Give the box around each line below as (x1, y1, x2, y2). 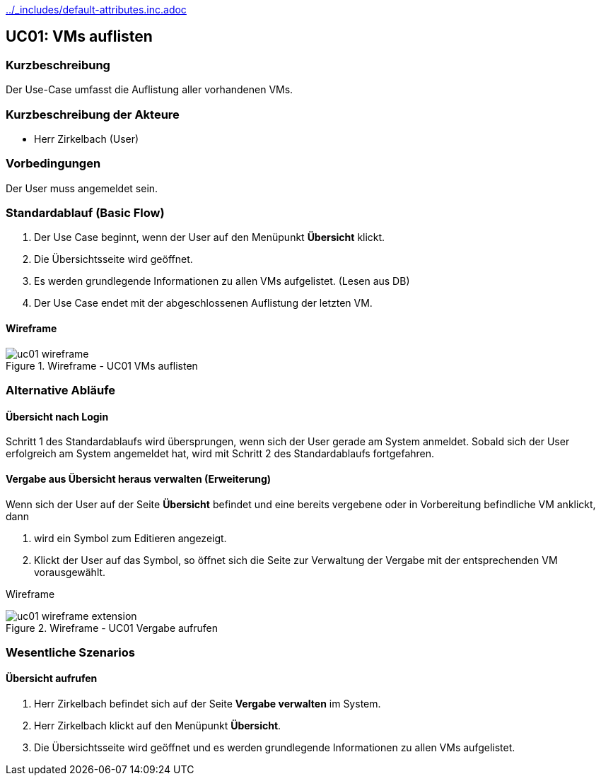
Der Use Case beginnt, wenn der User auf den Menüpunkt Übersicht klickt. (34, 231, 385, 244)
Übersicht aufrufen (6, 672, 98, 685)
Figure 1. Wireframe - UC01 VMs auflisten (6, 359, 198, 372)
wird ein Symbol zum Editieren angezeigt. (34, 532, 227, 544)
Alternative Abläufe (6, 383, 116, 398)
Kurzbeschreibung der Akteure (6, 107, 180, 122)
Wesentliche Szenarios (6, 645, 135, 659)
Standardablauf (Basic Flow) (6, 206, 165, 221)
